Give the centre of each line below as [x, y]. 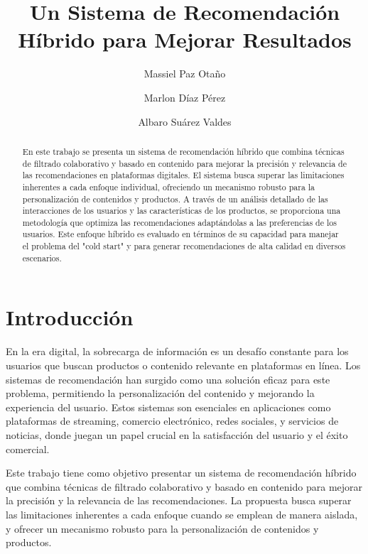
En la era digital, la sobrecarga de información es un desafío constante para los [177, 351]
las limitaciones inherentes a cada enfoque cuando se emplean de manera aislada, [182, 514]
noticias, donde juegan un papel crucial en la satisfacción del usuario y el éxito [177, 434]
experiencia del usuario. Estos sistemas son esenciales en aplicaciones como [168, 407]
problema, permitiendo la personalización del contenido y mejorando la [160, 393]
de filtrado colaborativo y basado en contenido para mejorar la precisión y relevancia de [184, 163]
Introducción [70, 317]
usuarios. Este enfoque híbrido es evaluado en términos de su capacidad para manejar [180, 234]
